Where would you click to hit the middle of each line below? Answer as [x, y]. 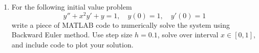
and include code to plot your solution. [72, 44]
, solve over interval [188, 35]
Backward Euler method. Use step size [72, 35]
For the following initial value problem [72, 7]
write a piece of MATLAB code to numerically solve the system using [121, 24]
